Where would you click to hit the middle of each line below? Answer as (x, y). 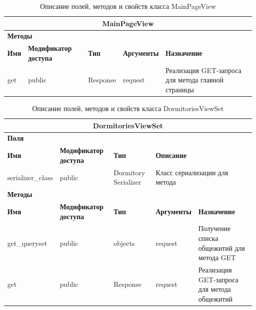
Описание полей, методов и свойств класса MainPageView (128, 6)
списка (208, 238)
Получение (214, 228)
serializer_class (30, 177)
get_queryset (27, 243)
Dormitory (129, 172)
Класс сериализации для (192, 172)
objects (124, 243)
